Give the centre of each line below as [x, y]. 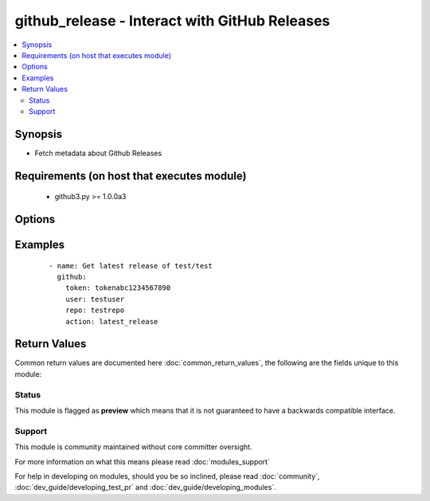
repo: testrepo [95, 310]
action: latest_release [111, 321]
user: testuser [95, 299]
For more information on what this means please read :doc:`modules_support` [142, 461]
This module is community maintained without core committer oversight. [133, 447]
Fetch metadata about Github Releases [98, 153]
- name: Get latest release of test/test [131, 266]
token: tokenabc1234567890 [118, 288]
